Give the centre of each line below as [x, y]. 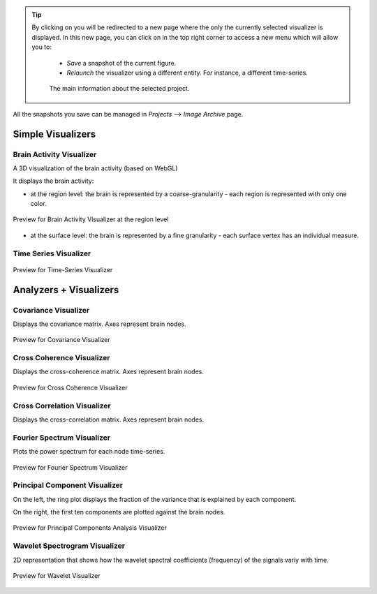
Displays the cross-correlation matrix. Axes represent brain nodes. [109, 419]
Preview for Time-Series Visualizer [63, 269]
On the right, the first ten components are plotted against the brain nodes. [119, 512]
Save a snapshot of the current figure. [121, 63]
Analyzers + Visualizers [66, 290]
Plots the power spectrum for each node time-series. [89, 452]
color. [38, 204]
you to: [42, 47]
